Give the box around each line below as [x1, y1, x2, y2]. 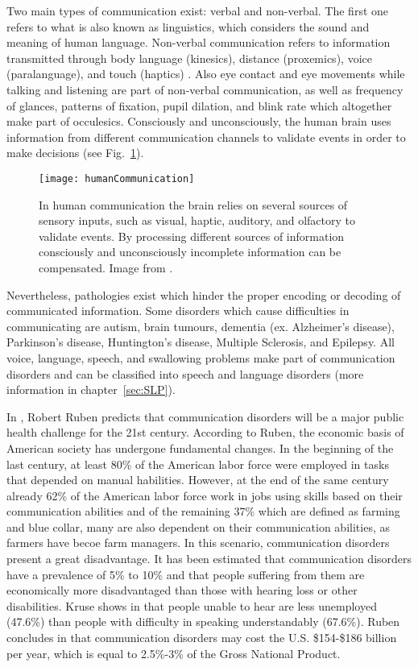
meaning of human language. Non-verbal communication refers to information [6, 34, 391, 51]
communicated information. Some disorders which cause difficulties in [6, 302, 350, 319]
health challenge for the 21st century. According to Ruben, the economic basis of [6, 424, 404, 441]
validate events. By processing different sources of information [39, 227, 345, 244]
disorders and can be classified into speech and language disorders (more [6, 365, 364, 382]
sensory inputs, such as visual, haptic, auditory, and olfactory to [39, 212, 356, 229]
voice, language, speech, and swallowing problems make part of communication [6, 349, 395, 366]
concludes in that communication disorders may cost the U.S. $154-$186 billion [6, 629, 397, 646]
